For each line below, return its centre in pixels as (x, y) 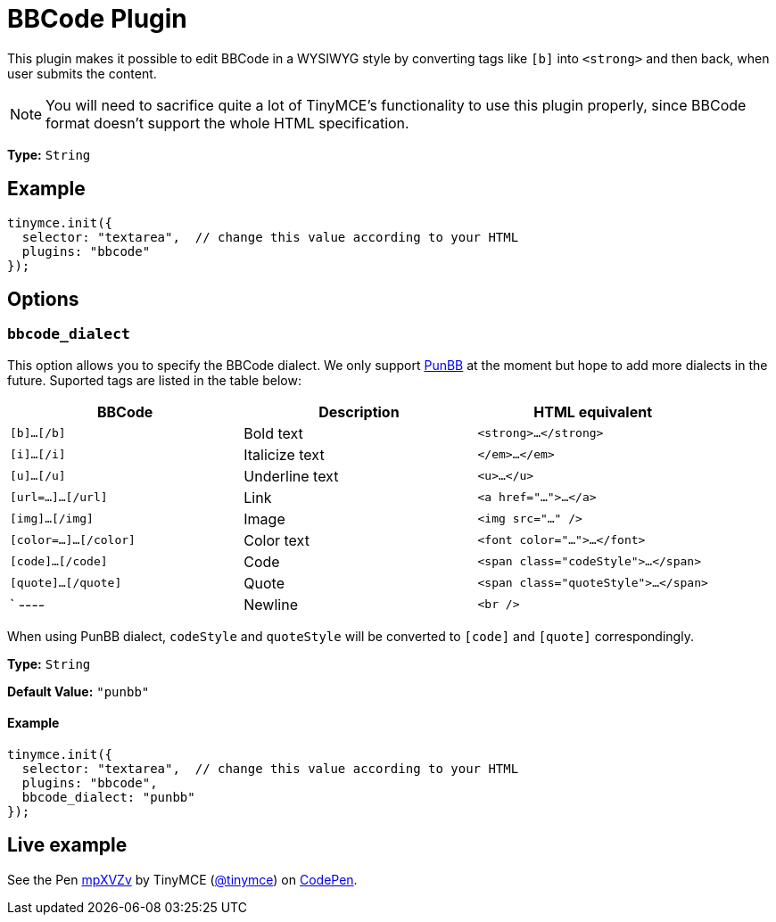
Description (359, 412)
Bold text (273, 433)
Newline (271, 604)
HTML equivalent (593, 412)
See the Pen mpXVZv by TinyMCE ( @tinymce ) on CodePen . (182, 879)
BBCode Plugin (97, 19)
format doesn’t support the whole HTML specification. (227, 123)
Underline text (291, 476)
